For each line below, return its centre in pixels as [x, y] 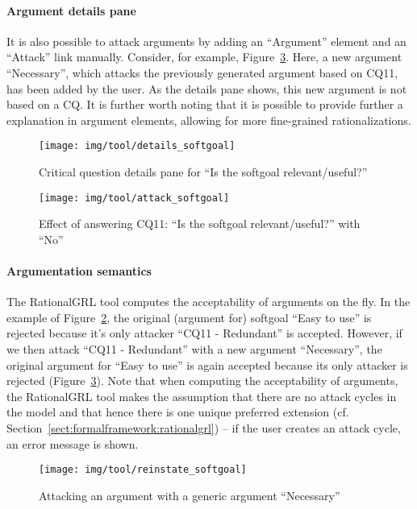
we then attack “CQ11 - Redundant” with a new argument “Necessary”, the [194, 349]
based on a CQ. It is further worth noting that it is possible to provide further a [205, 104]
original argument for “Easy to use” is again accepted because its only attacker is [207, 364]
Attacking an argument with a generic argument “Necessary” [190, 495]
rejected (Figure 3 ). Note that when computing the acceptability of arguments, [202, 381]
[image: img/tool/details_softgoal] [137, 146]
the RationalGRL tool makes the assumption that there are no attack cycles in [202, 396]
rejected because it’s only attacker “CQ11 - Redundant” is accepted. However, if [204, 333]
